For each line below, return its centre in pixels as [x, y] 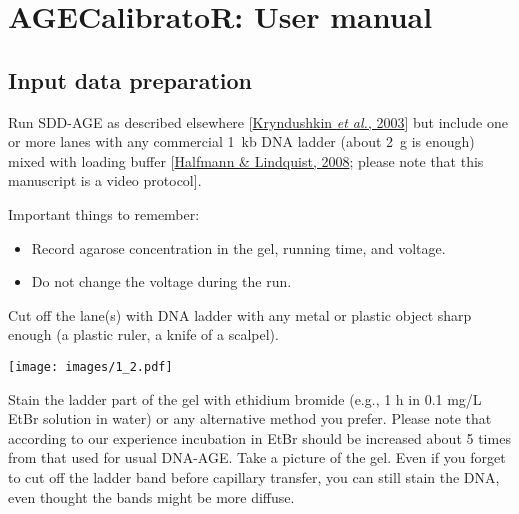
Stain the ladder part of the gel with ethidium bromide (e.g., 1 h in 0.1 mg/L [245, 398]
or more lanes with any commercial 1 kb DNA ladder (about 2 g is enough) [241, 141]
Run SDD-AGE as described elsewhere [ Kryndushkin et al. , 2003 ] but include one [258, 121]
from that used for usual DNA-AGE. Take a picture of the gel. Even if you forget [257, 457]
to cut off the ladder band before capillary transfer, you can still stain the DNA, [254, 476]
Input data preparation [130, 79]
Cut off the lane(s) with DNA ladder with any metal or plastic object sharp [240, 314]
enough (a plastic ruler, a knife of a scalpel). [143, 334]
